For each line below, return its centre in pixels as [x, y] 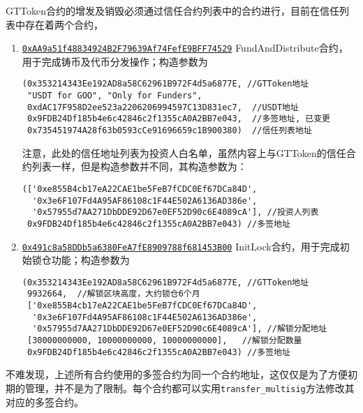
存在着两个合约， [64, 24]
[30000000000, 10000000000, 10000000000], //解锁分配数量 [164, 341]
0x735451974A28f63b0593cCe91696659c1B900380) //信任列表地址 [169, 131]
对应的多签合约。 [45, 401]
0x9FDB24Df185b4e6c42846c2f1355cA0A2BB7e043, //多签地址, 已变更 [178, 119]
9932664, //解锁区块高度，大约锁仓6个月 [113, 294]
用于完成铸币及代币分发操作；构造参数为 [115, 61]
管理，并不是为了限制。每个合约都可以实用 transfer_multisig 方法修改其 [190, 388]
